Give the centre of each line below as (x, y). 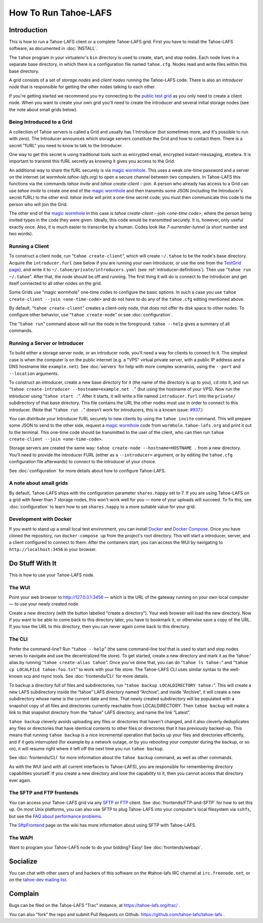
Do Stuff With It (33, 563)
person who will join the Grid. (38, 204)
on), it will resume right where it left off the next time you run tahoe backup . (86, 749)
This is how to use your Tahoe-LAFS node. (52, 575)
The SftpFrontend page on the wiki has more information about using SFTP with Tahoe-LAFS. (103, 825)
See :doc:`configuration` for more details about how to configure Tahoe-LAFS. (87, 471)
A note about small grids (38, 483)
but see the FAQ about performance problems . (56, 816)
